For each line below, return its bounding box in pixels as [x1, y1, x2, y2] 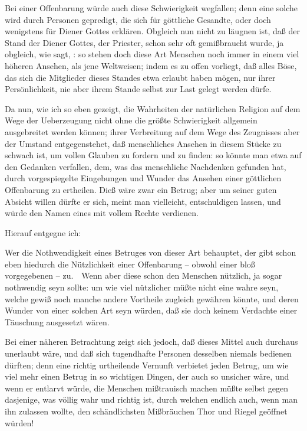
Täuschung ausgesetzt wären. [5, 315, 110, 328]
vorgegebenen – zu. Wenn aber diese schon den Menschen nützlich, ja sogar [5, 269, 282, 282]
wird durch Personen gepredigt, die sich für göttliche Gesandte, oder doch [5, 13, 271, 25]
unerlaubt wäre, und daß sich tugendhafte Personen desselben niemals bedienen [5, 347, 292, 360]
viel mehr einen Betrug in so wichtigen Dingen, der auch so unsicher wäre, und [5, 370, 289, 383]
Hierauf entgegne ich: [5, 226, 81, 239]
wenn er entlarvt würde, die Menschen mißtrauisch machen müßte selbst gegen [5, 381, 289, 394]
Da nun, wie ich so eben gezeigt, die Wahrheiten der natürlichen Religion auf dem [5, 102, 301, 115]
